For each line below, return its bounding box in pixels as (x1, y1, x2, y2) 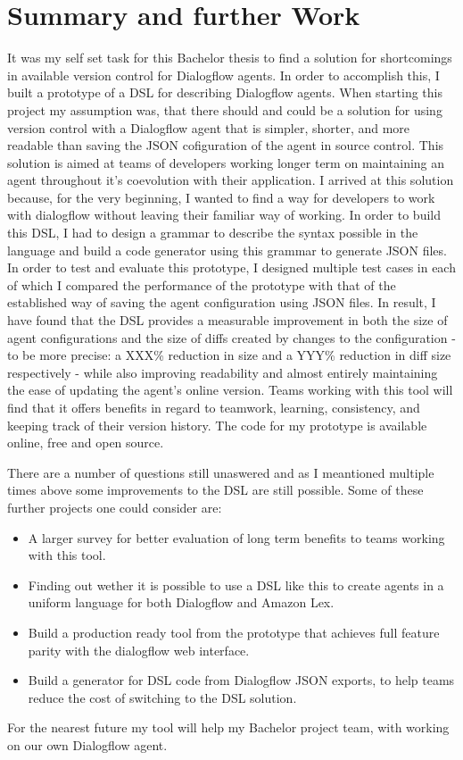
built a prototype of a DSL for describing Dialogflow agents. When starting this (7, 83, 442, 102)
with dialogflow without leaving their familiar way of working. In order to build (7, 205, 441, 224)
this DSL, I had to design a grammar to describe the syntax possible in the (7, 223, 418, 242)
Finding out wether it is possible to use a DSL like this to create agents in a (28, 575, 444, 594)
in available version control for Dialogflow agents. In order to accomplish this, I (7, 65, 440, 84)
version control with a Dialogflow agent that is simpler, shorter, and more (7, 118, 410, 137)
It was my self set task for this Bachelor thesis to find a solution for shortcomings (7, 48, 452, 67)
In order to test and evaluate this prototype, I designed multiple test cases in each (7, 258, 456, 277)
